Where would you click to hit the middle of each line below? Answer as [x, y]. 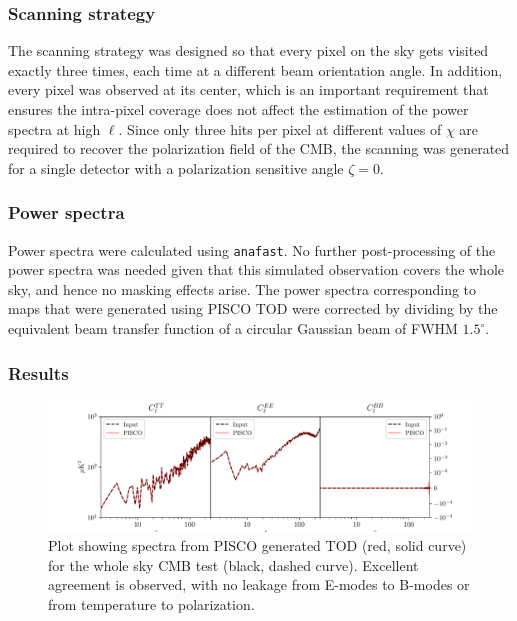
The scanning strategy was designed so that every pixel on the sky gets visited [248, 50]
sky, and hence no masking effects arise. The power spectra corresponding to [242, 288]
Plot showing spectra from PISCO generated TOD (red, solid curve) [257, 545]
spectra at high [54, 128]
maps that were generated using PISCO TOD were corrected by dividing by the [253, 308]
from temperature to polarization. [151, 604]
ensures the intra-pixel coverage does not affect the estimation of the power [238, 109]
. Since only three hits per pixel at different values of [280, 128]
